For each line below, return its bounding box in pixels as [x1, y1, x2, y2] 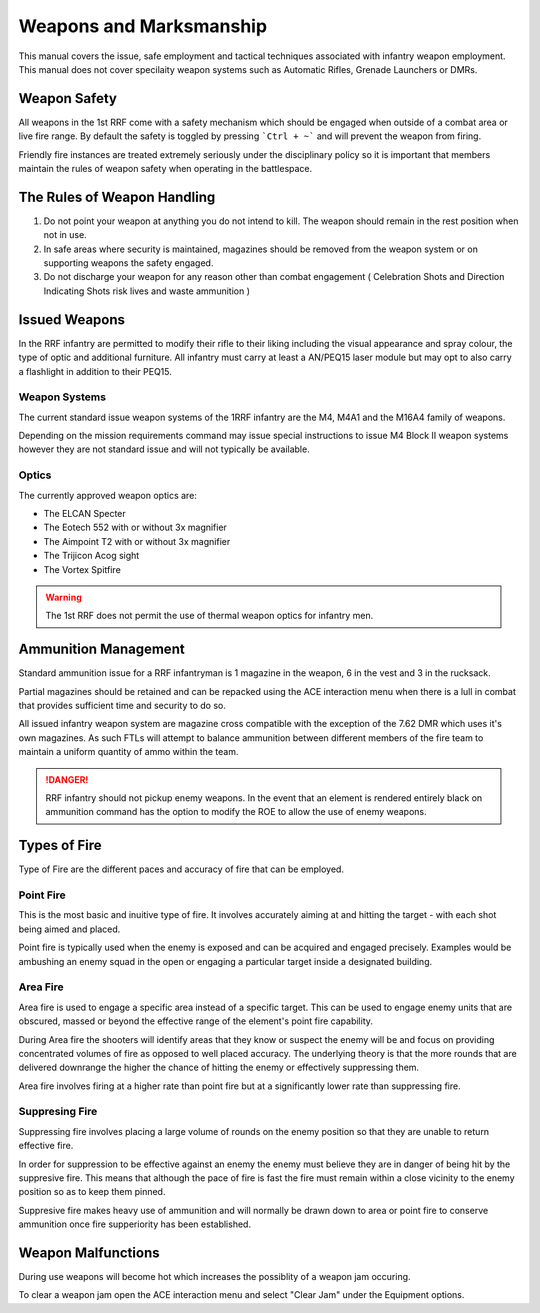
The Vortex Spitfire [43, 563, 122, 575]
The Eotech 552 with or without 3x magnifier [43, 521, 227, 534]
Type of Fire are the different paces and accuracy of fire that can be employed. [18, 863, 345, 875]
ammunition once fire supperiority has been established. [18, 1218, 252, 1230]
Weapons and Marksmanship [18, 15, 268, 37]
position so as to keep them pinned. [18, 1186, 166, 1198]
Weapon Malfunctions [18, 1245, 160, 1261]
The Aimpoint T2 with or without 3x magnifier [43, 535, 231, 547]
